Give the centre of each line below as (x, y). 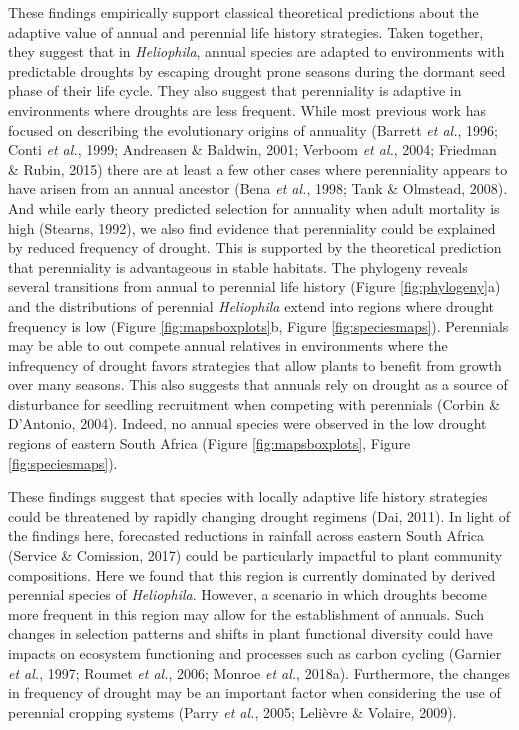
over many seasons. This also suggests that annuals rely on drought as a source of (258, 384)
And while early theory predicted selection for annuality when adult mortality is (254, 207)
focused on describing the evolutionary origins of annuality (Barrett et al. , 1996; (253, 129)
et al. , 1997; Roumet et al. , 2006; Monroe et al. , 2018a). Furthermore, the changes (259, 672)
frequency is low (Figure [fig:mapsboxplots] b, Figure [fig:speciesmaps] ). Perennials (258, 325)
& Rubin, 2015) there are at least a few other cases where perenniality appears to (258, 168)
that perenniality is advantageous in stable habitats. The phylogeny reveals (238, 266)
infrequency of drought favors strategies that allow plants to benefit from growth (255, 364)
